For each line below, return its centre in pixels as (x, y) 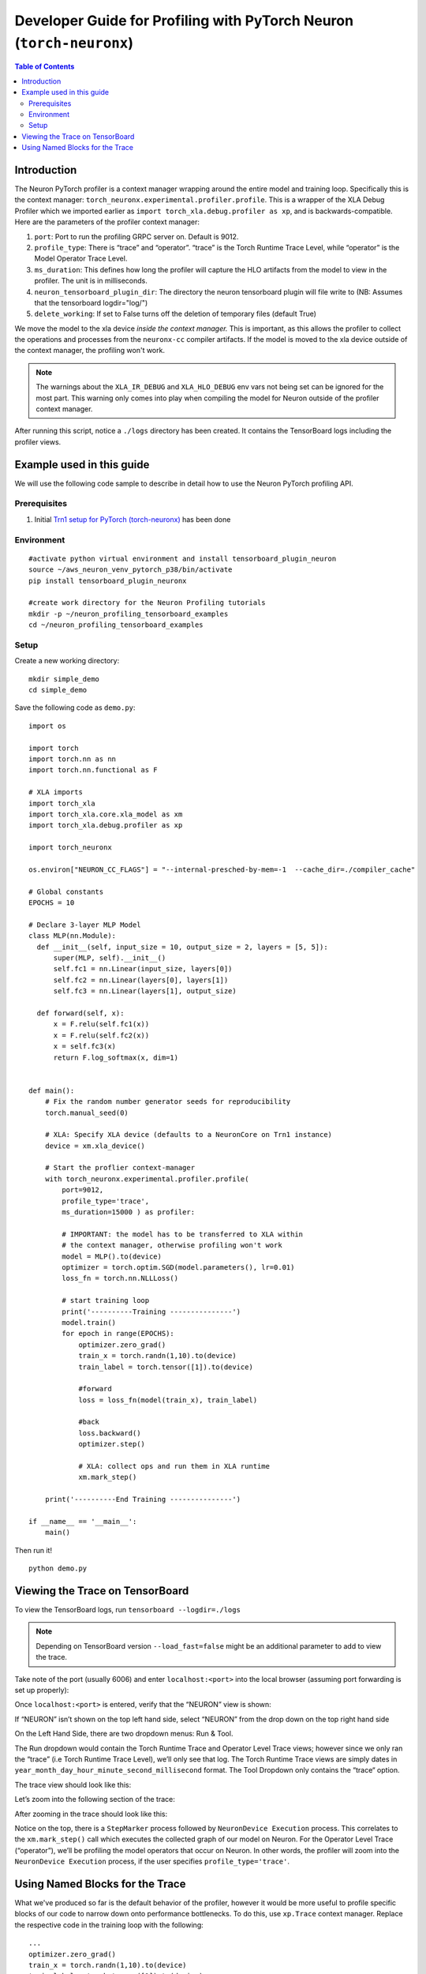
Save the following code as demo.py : (75, 707)
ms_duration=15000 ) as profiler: (129, 1212)
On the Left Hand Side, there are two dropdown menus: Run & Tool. (124, 1734)
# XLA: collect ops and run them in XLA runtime (174, 1466)
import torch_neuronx (70, 848)
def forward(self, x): (80, 1013)
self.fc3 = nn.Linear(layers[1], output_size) (145, 991)
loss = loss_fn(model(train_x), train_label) (168, 1400)
